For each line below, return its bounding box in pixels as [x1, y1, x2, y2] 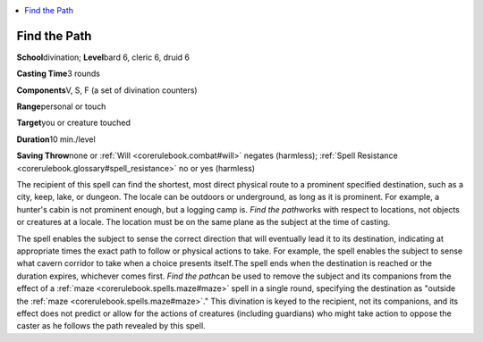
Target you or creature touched [16, 117, 131, 129]
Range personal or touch [16, 101, 106, 112]
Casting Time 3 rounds [16, 68, 100, 79]
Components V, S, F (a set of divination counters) [16, 85, 198, 96]
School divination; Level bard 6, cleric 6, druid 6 [16, 52, 190, 63]
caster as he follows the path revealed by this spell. [16, 321, 206, 331]
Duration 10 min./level [16, 134, 96, 145]
